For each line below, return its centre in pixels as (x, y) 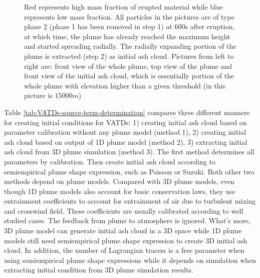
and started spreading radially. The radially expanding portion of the (130, 46)
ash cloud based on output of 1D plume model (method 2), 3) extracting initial (126, 142)
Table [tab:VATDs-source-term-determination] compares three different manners (127, 112)
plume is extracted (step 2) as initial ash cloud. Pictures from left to (129, 56)
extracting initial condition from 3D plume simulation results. (99, 270)
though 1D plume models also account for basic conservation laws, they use (120, 191)
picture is (38, 95)
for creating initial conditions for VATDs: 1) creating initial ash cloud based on (125, 122)
